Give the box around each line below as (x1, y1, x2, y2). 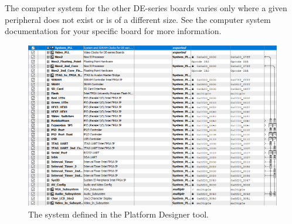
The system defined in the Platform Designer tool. (28, 208, 209, 220)
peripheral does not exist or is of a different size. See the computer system (5, 13, 271, 25)
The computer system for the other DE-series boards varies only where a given (5, 2, 287, 14)
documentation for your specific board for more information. (5, 25, 222, 37)
